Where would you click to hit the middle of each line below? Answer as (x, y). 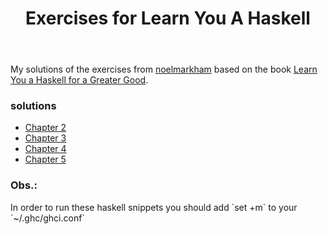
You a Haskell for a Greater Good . (79, 80)
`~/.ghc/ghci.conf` (47, 218)
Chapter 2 (45, 128)
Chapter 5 (45, 159)
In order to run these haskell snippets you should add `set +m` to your (154, 207)
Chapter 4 (45, 149)
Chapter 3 (45, 138)
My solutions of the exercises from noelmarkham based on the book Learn (164, 69)
